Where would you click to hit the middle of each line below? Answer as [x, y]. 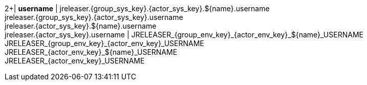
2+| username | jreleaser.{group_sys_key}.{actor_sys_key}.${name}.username [137, 8]
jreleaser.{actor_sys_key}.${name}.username [81, 26]
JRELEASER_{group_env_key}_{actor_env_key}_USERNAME [104, 43]
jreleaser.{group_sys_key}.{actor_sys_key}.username [94, 17]
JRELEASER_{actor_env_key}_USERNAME [75, 61]
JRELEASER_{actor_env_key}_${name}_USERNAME [91, 52]
